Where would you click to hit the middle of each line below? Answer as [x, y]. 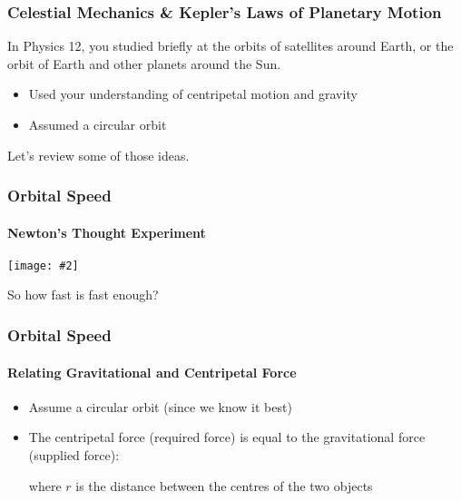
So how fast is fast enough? [83, 295]
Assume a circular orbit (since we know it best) [160, 406]
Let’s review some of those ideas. [98, 155]
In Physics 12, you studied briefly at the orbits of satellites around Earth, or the [230, 46]
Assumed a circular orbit [98, 124]
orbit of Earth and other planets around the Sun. [144, 63]
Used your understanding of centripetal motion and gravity [193, 94]
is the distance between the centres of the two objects [224, 485]
